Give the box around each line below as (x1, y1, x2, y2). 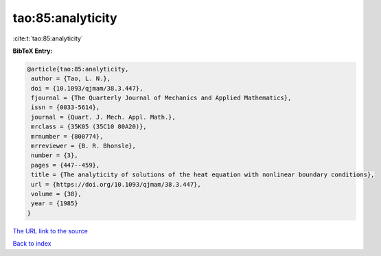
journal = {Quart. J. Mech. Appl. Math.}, (31, 113, 176, 121)
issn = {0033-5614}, (31, 104, 100, 111)
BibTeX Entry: (12, 47, 53, 55)
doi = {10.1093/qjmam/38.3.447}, (31, 84, 143, 92)
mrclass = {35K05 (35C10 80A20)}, (31, 123, 147, 130)
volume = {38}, (31, 190, 82, 198)
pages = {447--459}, (31, 161, 100, 169)
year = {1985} (31, 200, 78, 207)
